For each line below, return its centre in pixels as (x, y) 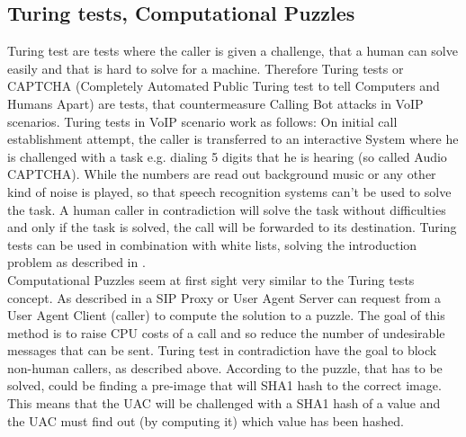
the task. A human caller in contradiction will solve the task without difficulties (227, 209)
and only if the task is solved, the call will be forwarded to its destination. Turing (232, 227)
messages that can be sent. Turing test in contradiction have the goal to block (222, 350)
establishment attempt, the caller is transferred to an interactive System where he (233, 139)
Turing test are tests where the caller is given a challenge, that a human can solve (233, 51)
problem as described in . (76, 262)
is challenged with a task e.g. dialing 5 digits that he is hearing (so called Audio (227, 156)
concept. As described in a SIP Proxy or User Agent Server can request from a (224, 297)
